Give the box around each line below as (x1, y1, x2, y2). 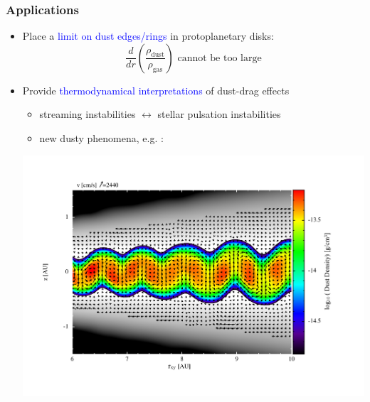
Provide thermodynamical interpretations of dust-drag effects (22, 82, 290, 97)
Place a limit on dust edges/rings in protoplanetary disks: (22, 28, 274, 43)
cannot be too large (177, 53, 262, 63)
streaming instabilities (39, 107, 136, 121)
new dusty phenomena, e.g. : (39, 131, 164, 145)
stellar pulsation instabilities (157, 107, 281, 121)
